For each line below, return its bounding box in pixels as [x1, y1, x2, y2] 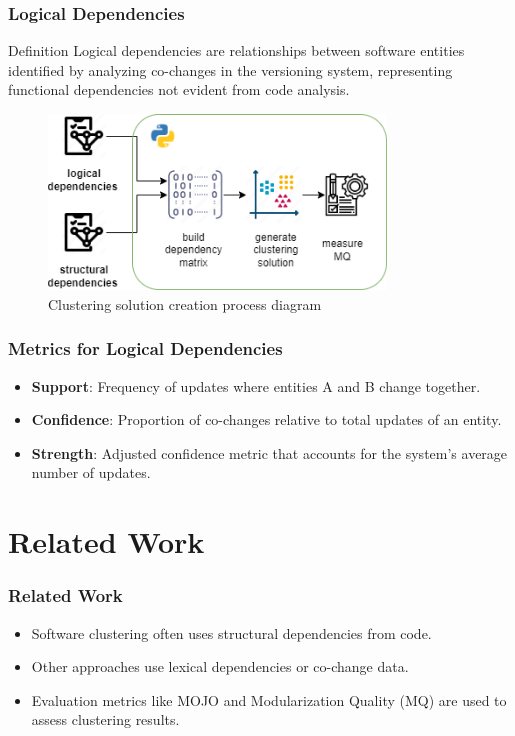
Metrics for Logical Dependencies [8, 336, 283, 361]
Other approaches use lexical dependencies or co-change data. [31, 656, 409, 677]
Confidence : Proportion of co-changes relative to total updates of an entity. [31, 409, 502, 430]
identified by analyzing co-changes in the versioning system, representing [8, 59, 453, 80]
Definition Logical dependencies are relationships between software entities [8, 40, 465, 61]
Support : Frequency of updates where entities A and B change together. [31, 375, 481, 396]
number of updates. [31, 462, 151, 483]
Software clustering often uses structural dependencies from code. [31, 622, 432, 643]
